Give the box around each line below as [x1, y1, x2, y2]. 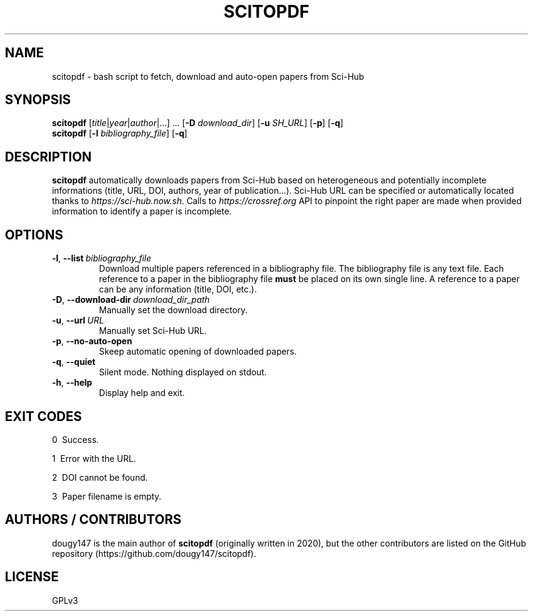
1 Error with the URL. [52, 453, 136, 464]
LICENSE [5, 569, 59, 585]
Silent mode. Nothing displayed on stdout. [99, 367, 267, 378]
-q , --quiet [52, 356, 96, 367]
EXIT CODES [5, 408, 82, 424]
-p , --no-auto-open [52, 336, 133, 347]
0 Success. [52, 434, 99, 445]
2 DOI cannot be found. [52, 472, 148, 483]
